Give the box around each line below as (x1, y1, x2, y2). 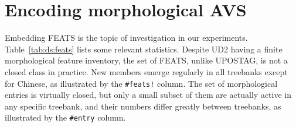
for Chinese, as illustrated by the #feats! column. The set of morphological (5, 77, 278, 89)
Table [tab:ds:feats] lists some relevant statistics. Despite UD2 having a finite (5, 43, 283, 55)
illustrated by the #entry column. (5, 111, 126, 124)
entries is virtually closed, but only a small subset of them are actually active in (5, 89, 292, 101)
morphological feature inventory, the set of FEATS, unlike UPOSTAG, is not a (5, 54, 288, 66)
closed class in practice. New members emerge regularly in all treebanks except (5, 65, 288, 77)
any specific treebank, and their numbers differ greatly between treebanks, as (5, 100, 281, 112)
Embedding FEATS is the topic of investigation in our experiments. (5, 31, 248, 44)
